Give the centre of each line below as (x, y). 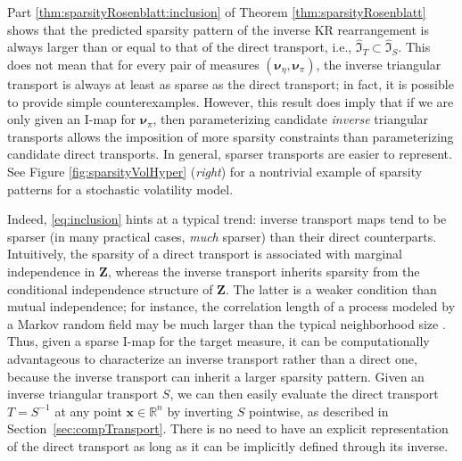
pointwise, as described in (318, 411)
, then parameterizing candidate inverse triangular (291, 119)
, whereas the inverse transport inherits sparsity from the (264, 271)
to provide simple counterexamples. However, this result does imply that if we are (231, 101)
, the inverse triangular (379, 64)
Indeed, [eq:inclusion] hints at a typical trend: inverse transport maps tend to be (227, 219)
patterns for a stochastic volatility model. (120, 189)
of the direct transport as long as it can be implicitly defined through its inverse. (228, 445)
